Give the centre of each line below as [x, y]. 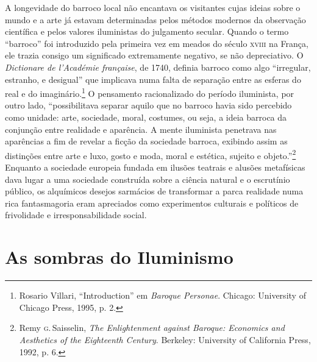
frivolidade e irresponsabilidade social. [76, 215]
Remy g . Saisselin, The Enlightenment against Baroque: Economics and [152, 328]
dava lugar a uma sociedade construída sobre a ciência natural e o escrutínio [148, 179]
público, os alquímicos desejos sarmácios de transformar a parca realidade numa [154, 191]
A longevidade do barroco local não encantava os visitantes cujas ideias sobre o [153, 7]
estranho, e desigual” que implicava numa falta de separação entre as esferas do [153, 79]
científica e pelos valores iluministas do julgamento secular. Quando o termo [147, 31]
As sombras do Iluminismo [119, 257]
